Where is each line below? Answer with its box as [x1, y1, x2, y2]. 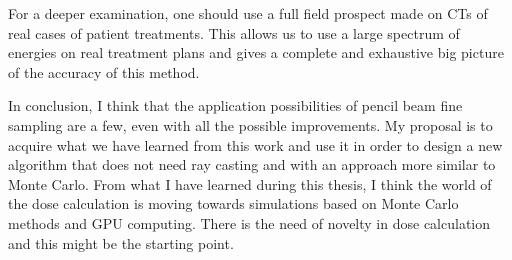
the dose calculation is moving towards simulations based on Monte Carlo [8, 193, 459, 214]
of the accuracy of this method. [8, 61, 200, 82]
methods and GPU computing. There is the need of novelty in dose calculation [8, 212, 491, 233]
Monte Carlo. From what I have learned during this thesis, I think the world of [8, 173, 492, 194]
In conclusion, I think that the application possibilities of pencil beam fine [8, 95, 463, 116]
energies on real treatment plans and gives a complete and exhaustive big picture [8, 42, 504, 63]
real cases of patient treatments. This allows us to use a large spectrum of [8, 22, 460, 43]
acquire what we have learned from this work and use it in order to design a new [8, 134, 503, 155]
